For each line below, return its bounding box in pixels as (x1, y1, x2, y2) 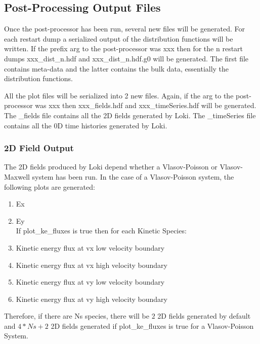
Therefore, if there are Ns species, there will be (4, 311, 149, 321)
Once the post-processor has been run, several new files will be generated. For (4, 23, 245, 34)
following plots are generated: (4, 181, 95, 192)
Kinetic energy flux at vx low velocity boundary (16, 242, 165, 253)
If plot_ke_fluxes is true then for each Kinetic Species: (16, 225, 187, 236)
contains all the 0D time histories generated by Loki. (4, 120, 167, 130)
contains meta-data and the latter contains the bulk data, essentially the (4, 63, 229, 74)
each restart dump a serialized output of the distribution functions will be (4, 33, 233, 44)
